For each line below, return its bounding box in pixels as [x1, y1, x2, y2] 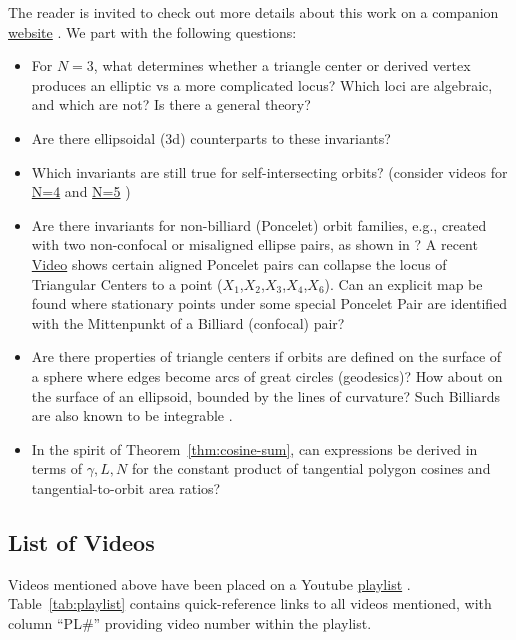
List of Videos [8, 526, 155, 557]
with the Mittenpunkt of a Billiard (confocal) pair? [31, 312, 345, 333]
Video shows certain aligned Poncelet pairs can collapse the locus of [31, 253, 447, 274]
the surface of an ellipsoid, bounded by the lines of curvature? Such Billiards [31, 385, 500, 406]
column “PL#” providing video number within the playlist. [8, 612, 372, 633]
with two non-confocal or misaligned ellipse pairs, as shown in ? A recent [31, 234, 478, 255]
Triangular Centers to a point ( [31, 273, 223, 294]
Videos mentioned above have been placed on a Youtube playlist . [8, 573, 411, 594]
